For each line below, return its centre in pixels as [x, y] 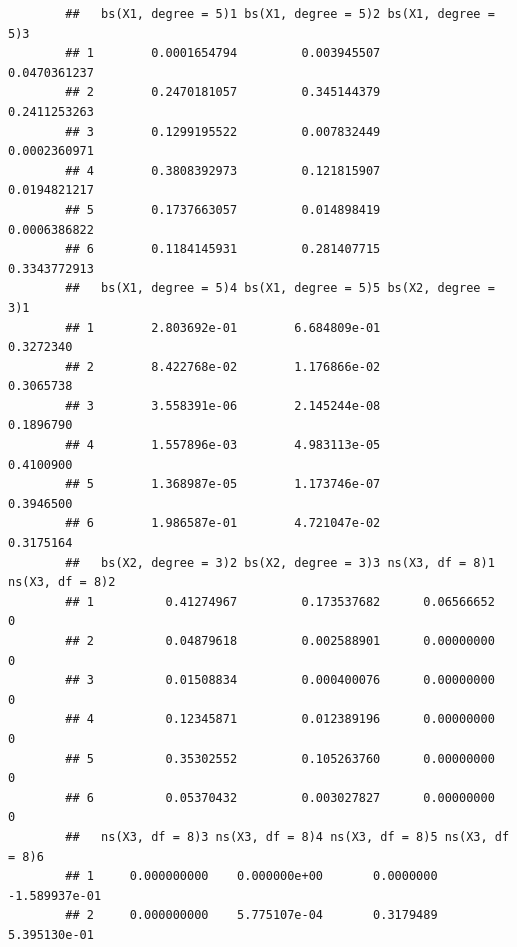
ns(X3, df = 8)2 [62, 582]
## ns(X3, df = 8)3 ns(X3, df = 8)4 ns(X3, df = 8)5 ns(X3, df [287, 836]
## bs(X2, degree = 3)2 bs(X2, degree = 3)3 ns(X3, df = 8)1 [280, 562]
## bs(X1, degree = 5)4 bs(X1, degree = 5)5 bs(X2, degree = [280, 288]
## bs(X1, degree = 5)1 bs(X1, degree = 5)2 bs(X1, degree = [280, 14]
